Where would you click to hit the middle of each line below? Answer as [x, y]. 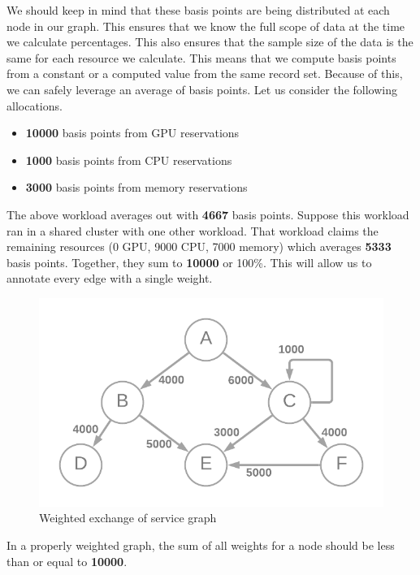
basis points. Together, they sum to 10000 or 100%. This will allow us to [189, 262]
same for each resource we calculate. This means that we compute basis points [201, 57]
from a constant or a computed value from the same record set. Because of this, [205, 73]
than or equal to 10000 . [67, 561]
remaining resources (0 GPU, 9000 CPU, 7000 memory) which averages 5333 [199, 246]
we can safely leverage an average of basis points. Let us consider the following [202, 89]
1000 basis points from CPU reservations [129, 160]
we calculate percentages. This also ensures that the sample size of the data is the [210, 42]
